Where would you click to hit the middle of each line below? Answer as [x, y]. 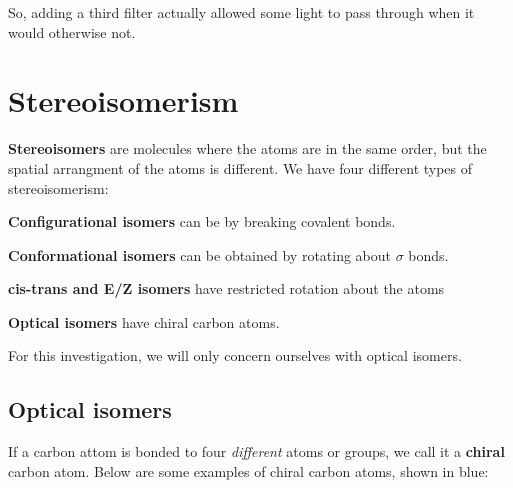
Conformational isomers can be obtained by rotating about [200, 254]
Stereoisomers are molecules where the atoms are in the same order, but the [247, 148]
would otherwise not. [72, 31]
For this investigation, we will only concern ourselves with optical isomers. [235, 355]
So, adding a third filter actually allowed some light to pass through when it [241, 12]
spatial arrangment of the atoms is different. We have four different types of [240, 167]
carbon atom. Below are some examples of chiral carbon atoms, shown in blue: [248, 470]
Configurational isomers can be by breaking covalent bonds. [202, 221]
